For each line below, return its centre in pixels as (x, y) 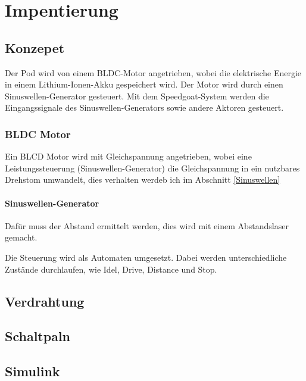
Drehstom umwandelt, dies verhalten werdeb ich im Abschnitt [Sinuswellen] (143, 179)
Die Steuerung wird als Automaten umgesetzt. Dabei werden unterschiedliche (146, 257)
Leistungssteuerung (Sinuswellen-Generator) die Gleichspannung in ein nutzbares (152, 168)
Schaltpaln (38, 336)
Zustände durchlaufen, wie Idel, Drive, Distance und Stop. (111, 269)
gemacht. (21, 237)
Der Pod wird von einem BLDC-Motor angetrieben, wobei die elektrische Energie (153, 72)
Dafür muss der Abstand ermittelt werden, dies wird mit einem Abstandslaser (147, 225)
